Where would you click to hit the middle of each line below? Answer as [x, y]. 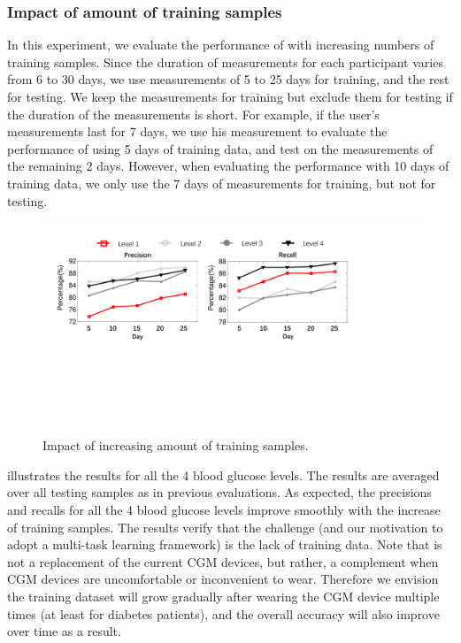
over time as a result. [64, 631]
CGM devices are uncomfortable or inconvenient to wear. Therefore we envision [223, 579]
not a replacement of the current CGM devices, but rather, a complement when [223, 561]
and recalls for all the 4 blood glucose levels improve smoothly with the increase [224, 510]
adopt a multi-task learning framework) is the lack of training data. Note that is [225, 544]
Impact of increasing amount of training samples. [176, 445]
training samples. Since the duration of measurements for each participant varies [225, 61]
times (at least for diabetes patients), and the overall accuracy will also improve [223, 613]
